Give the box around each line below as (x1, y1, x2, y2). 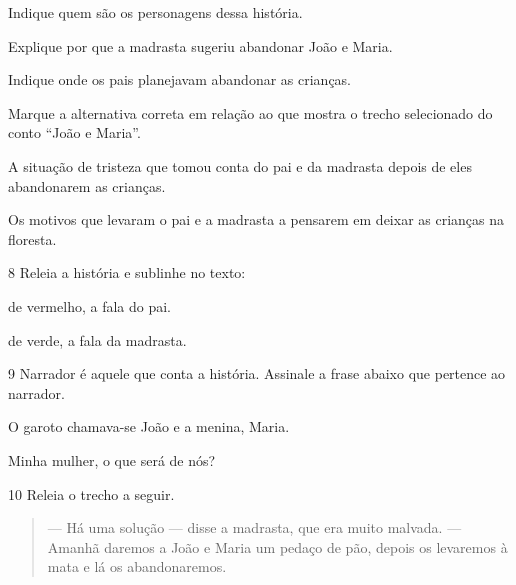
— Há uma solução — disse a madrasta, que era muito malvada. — (47, 517, 462, 538)
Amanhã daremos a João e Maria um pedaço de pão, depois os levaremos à (47, 536, 508, 557)
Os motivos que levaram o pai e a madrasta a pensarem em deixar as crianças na (8, 209, 505, 230)
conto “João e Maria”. (8, 122, 141, 143)
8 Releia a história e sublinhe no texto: (8, 262, 246, 283)
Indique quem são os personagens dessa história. (8, 2, 303, 22)
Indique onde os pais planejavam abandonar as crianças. (8, 69, 352, 90)
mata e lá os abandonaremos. (47, 556, 227, 577)
